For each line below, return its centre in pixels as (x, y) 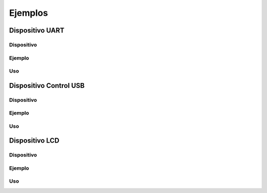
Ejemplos (28, 13)
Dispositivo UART (37, 30)
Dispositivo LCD (34, 141)
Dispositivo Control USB (47, 86)
